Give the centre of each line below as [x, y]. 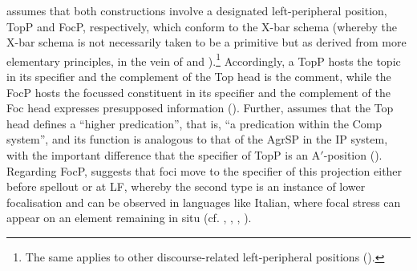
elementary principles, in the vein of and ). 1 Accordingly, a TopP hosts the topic [204, 59]
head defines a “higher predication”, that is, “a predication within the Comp [194, 123]
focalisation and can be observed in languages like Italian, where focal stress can [204, 202]
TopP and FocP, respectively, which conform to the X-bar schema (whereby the [202, 26]
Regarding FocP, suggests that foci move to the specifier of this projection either [204, 170]
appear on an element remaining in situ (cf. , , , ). [129, 218]
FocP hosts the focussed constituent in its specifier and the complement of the [198, 92]
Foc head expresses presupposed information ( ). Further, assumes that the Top [200, 108]
